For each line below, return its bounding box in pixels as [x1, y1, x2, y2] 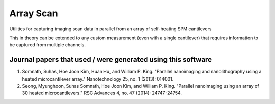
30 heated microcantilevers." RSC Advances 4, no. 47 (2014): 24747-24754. [22, 90, 182, 96]
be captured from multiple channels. [9, 42, 86, 48]
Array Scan [9, 8, 58, 19]
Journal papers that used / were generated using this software [9, 55, 212, 64]
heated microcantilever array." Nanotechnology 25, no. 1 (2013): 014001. [22, 75, 174, 82]
